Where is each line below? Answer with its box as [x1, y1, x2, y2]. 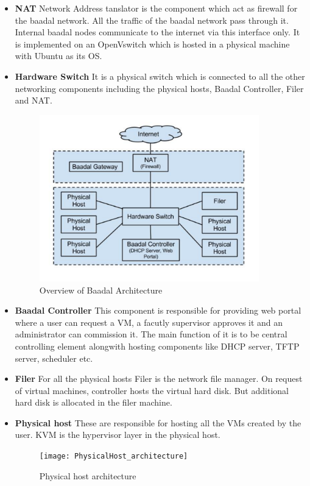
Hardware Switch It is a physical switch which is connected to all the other [15, 69, 305, 82]
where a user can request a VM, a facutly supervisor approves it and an [15, 315, 283, 328]
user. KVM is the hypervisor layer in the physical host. [15, 428, 220, 441]
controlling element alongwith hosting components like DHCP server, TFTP [15, 339, 300, 352]
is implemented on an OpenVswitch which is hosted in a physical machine [15, 37, 290, 50]
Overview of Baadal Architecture [39, 283, 163, 296]
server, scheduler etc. [15, 351, 93, 364]
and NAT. [15, 94, 52, 107]
